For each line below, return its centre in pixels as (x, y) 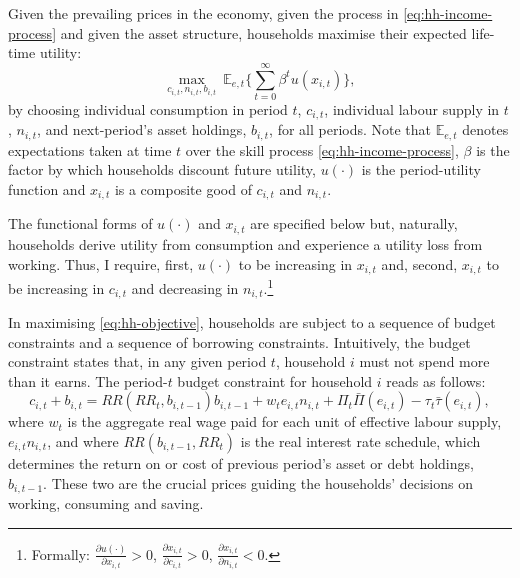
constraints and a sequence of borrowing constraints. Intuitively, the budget (239, 341)
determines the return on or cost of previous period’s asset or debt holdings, (241, 463)
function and (47, 189)
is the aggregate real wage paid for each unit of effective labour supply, (284, 421)
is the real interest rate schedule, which (360, 441)
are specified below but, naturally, (354, 223)
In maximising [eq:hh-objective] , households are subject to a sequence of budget (252, 322)
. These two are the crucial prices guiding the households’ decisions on (258, 482)
